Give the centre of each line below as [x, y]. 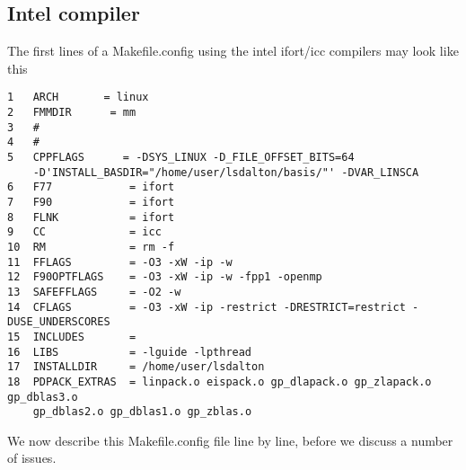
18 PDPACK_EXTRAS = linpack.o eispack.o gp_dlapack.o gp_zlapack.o [220, 381]
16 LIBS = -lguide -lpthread [130, 352]
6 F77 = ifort [91, 187]
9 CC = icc [84, 232]
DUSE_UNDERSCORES [59, 322]
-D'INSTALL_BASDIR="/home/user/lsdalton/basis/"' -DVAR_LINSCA [226, 172]
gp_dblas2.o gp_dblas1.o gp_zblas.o [142, 412]
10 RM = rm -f [91, 247]
